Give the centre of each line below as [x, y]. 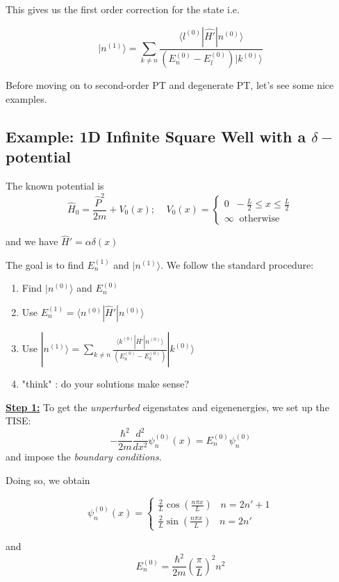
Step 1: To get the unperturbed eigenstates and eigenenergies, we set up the [167, 407]
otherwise [259, 219]
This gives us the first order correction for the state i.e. [123, 9]
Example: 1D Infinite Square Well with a [156, 136]
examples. [26, 99]
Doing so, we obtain [48, 480]
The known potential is [55, 186]
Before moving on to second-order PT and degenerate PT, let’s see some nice [170, 85]
